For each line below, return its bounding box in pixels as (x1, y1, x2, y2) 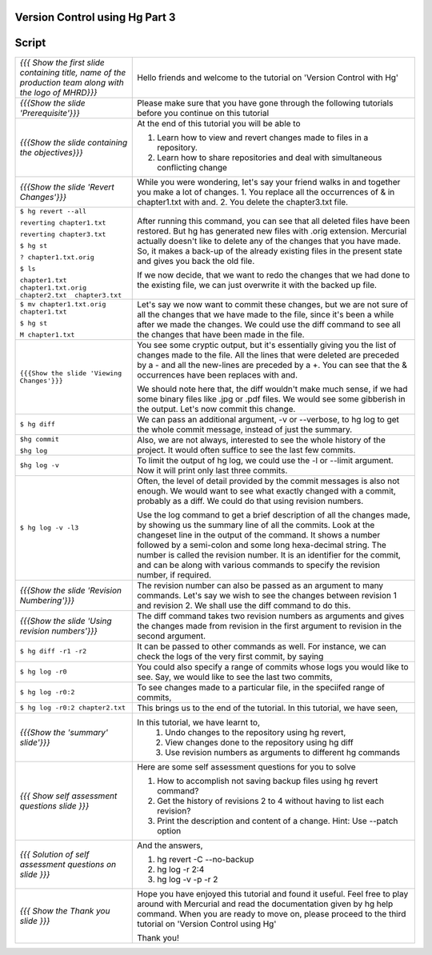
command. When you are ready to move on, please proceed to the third (137, 908, 406, 919)
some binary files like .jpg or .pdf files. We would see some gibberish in (137, 393, 406, 404)
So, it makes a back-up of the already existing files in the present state (137, 246, 403, 257)
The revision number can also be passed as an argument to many (137, 580, 384, 591)
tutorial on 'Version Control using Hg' (137, 918, 277, 929)
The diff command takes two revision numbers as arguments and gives (137, 610, 405, 621)
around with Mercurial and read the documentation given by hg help (137, 898, 394, 909)
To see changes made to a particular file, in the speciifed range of (137, 681, 386, 693)
